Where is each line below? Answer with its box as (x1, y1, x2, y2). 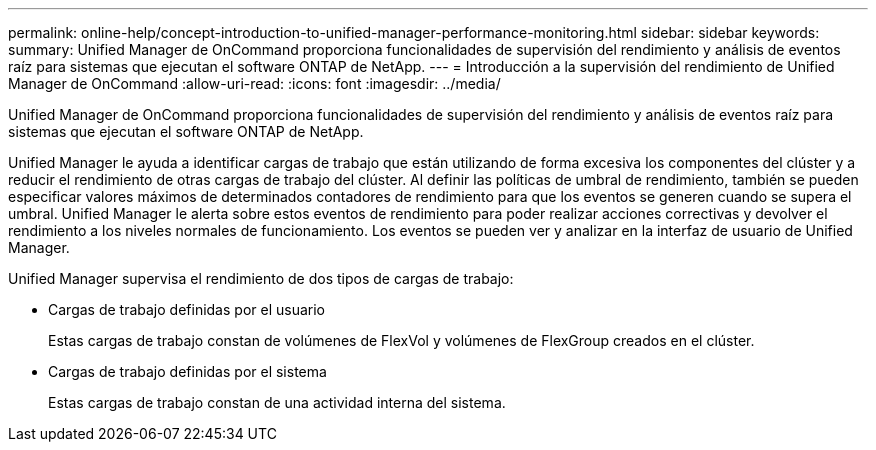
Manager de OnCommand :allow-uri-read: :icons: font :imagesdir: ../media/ (8, 75, 501, 92)
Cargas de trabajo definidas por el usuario (48, 301, 325, 318)
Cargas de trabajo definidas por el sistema (48, 363, 327, 380)
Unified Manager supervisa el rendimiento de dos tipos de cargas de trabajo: (8, 270, 514, 287)
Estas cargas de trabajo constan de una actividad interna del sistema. (48, 394, 506, 411)
